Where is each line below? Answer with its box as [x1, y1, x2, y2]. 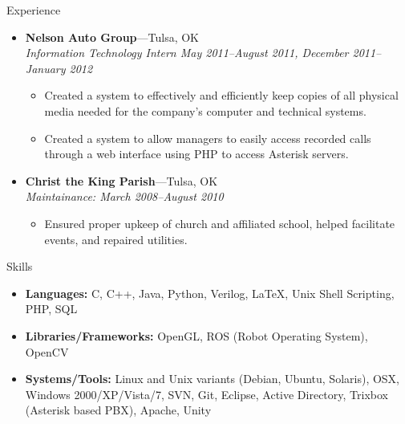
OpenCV [25, 343, 69, 360]
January [25, 59, 66, 76]
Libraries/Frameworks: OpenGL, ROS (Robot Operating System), [25, 327, 368, 344]
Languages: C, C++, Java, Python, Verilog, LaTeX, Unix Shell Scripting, [25, 284, 395, 301]
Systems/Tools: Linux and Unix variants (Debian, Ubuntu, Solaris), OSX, [25, 370, 400, 387]
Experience [6, 2, 61, 18]
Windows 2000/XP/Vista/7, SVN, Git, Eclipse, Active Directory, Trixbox [25, 385, 388, 402]
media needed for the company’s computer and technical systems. [44, 102, 367, 119]
